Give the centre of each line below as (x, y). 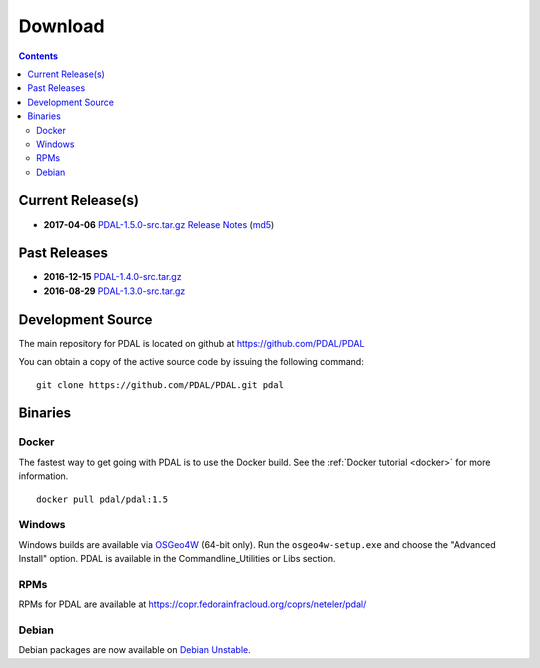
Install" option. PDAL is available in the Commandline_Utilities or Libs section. (177, 559)
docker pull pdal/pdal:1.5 (102, 499)
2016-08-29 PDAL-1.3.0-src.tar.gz (114, 291)
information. (43, 476)
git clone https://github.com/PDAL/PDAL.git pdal (160, 384)
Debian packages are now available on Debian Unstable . (134, 650)
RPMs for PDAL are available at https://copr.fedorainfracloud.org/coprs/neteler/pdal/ (192, 604)
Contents (38, 56)
